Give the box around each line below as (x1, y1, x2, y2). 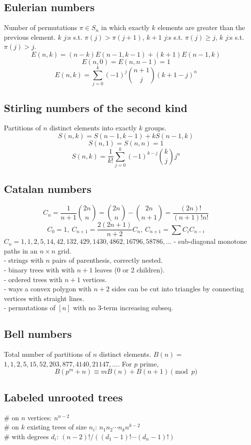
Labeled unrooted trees (4, 389, 123, 404)
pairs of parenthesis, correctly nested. (52, 255, 163, 265)
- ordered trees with (4, 274, 63, 284)
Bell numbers (4, 326, 72, 341)
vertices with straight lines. (4, 293, 84, 303)
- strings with (4, 255, 44, 265)
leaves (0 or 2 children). (94, 265, 165, 275)
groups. (144, 123, 167, 133)
